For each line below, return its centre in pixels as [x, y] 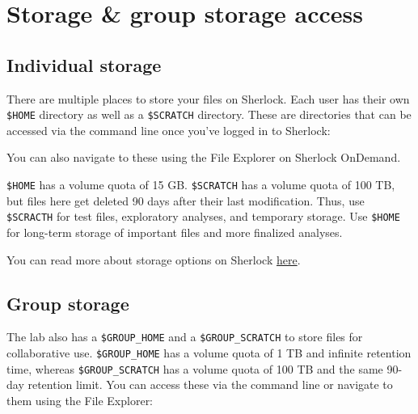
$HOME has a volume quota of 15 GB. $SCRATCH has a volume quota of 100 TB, [201, 185]
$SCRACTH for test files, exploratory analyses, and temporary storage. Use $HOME [203, 216]
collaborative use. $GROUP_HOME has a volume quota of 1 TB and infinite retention [209, 352]
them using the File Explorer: [80, 400]
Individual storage [84, 64]
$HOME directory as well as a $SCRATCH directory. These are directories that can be [209, 114]
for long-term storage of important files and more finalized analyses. [175, 232]
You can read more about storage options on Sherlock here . [154, 259]
